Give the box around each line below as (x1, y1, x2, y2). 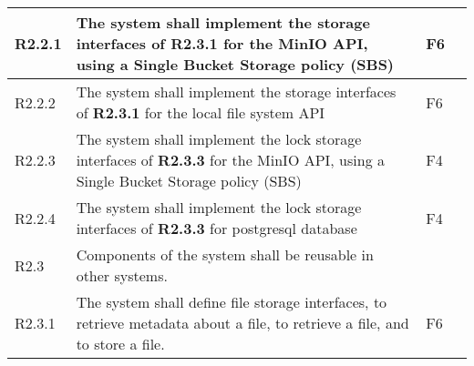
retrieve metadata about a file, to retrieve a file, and (76, 312, 409, 333)
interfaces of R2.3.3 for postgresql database (76, 218, 357, 239)
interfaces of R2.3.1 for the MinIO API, (76, 33, 368, 54)
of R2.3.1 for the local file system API (76, 102, 325, 123)
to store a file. (76, 333, 165, 354)
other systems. (76, 265, 168, 286)
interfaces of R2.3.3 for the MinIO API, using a (76, 149, 385, 170)
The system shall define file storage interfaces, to (76, 291, 387, 312)
